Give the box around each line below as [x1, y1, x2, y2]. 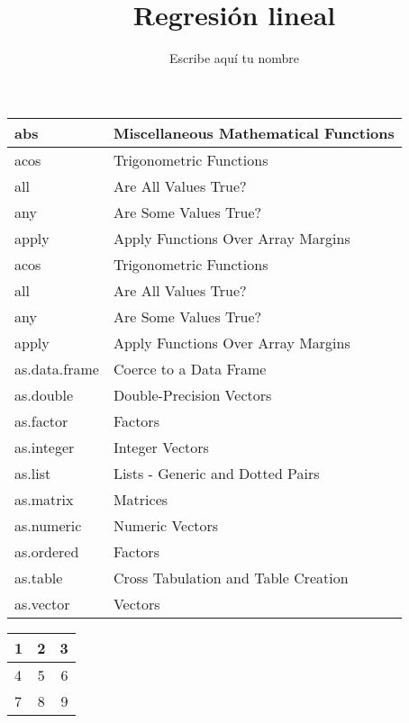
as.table [14, 566, 63, 588]
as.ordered [14, 540, 79, 562]
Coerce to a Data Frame [113, 357, 267, 379]
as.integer [14, 436, 75, 457]
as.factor [14, 410, 68, 431]
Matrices [113, 488, 168, 510]
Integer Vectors [113, 436, 209, 457]
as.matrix [14, 488, 74, 510]
